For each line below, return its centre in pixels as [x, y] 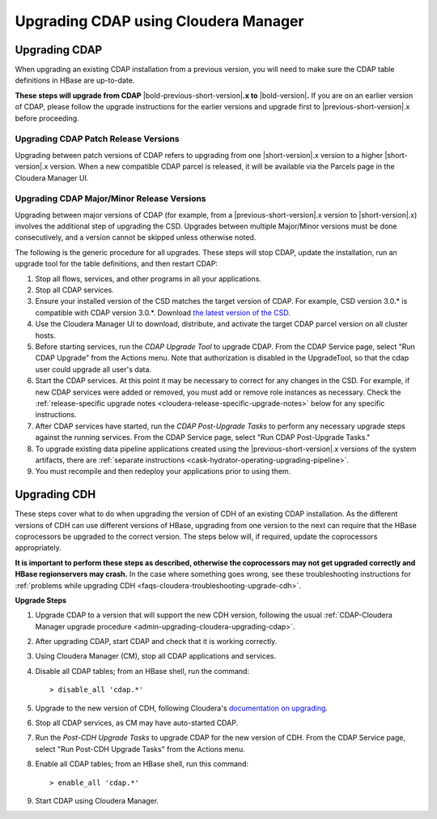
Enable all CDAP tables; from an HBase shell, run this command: [142, 764]
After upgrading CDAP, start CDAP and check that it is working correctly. [156, 642]
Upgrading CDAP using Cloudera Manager [159, 21]
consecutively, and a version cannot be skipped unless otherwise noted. [136, 237]
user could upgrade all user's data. [93, 369]
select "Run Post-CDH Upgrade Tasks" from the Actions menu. [140, 749]
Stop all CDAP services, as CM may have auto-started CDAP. [137, 723]
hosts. [45, 335]
